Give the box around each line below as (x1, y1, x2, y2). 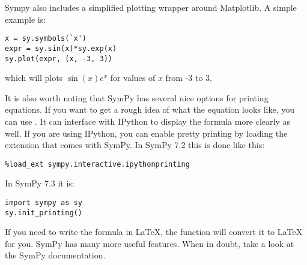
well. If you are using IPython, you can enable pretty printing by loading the (5, 127, 288, 139)
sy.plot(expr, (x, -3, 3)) (5, 54, 112, 63)
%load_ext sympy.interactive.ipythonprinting (5, 159, 190, 168)
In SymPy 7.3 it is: (5, 177, 74, 189)
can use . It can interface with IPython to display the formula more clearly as (5, 115, 291, 127)
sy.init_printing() (5, 208, 82, 217)
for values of (110, 71, 156, 84)
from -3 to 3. (165, 71, 213, 84)
